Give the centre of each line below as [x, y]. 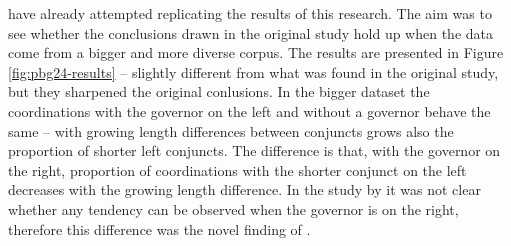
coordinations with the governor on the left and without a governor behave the [249, 110]
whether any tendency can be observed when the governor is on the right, [233, 208]
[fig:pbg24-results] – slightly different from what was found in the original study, [253, 71]
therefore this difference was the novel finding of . [159, 228]
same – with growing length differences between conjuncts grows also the [231, 130]
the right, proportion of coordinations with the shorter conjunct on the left [237, 169]
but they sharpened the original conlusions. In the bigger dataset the [219, 91]
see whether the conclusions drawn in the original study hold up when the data [251, 32]
